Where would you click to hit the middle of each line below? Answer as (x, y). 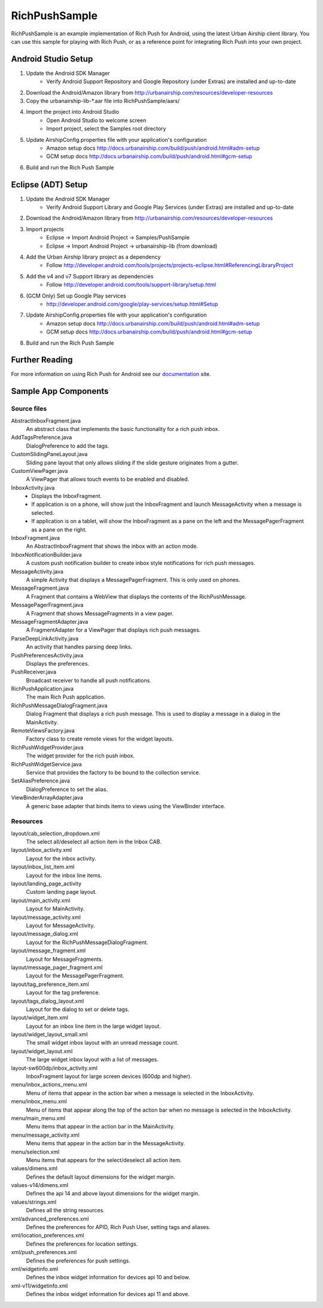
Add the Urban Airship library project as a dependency (93, 257)
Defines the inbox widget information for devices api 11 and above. (108, 1294)
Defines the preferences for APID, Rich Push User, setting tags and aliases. (118, 1227)
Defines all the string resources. (65, 1210)
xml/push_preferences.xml (44, 1252)
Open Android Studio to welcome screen (96, 120)
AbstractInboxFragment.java (46, 421)
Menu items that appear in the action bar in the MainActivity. (100, 1127)
